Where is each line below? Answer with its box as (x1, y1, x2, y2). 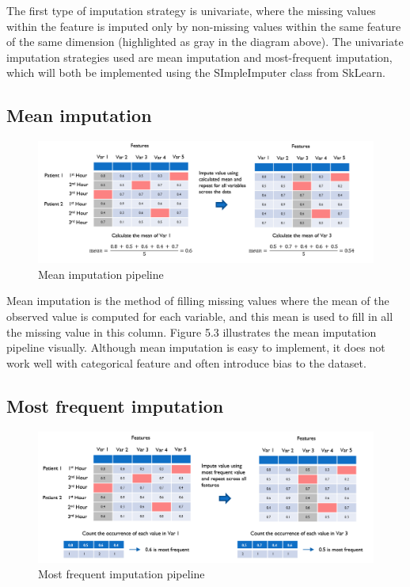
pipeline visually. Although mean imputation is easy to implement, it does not (6, 339, 385, 356)
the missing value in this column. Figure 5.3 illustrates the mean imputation (6, 323, 377, 340)
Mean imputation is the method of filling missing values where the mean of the (6, 292, 389, 309)
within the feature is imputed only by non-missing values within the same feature (6, 17, 401, 34)
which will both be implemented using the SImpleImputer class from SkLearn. (6, 64, 385, 81)
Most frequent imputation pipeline (38, 566, 205, 582)
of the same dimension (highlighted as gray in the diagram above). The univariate (6, 33, 404, 50)
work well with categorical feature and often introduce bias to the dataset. (6, 354, 366, 371)
